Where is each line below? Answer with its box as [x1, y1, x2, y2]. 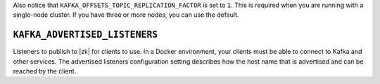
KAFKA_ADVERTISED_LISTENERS [13, 29, 158, 41]
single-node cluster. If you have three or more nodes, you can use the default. [13, 10, 239, 19]
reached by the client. [13, 67, 77, 76]
